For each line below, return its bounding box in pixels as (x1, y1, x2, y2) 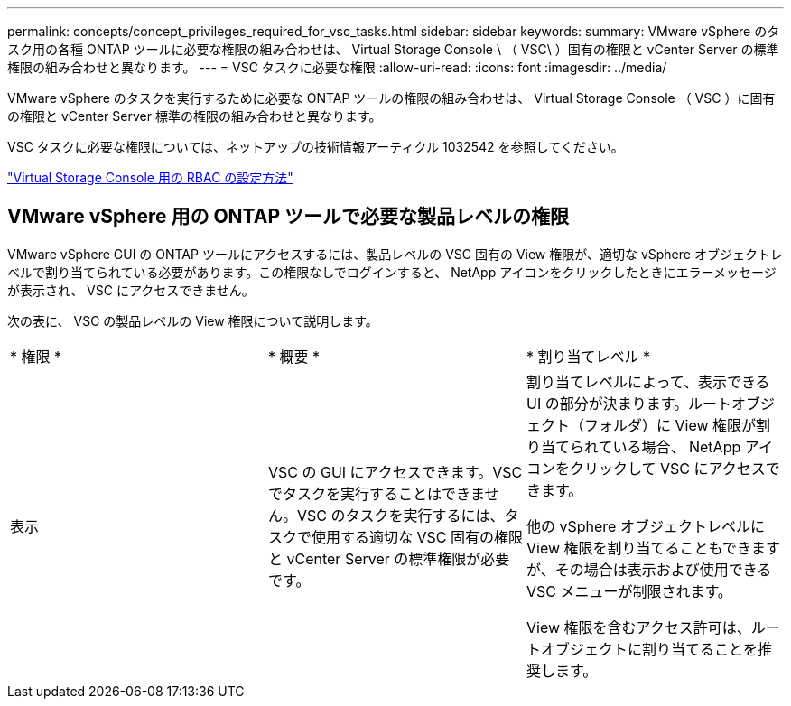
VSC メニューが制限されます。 (526, 581, 732, 600)
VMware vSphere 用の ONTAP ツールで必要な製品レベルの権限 (7, 205, 570, 228)
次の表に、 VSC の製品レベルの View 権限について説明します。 (7, 312, 378, 329)
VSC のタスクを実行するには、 (296, 506, 505, 525)
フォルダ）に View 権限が (583, 415, 757, 434)
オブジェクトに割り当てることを (540, 639, 758, 658)
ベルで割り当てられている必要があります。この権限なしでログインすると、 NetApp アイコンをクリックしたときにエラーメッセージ (7, 264, 777, 280)
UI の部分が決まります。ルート (526, 394, 732, 413)
